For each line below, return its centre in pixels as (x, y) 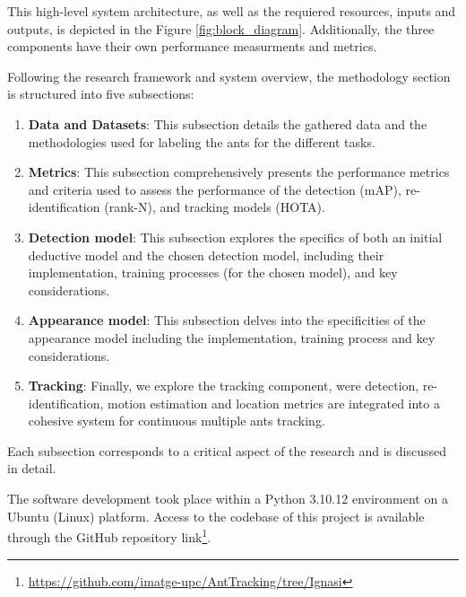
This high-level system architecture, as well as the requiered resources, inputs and (232, 11)
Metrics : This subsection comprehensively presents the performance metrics (239, 172)
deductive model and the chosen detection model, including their (206, 255)
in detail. (32, 468)
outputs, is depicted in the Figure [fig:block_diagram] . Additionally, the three (221, 28)
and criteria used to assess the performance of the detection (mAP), (215, 189)
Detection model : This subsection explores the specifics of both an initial (235, 237)
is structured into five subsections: (101, 94)
